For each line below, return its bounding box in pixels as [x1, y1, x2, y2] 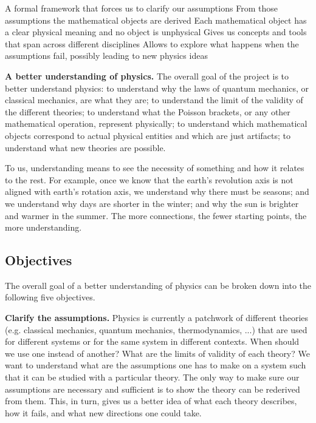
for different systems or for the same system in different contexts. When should [5, 335, 300, 348]
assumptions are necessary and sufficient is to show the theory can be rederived [5, 382, 300, 395]
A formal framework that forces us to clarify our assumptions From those [5, 2, 278, 14]
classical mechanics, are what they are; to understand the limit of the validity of [5, 93, 303, 106]
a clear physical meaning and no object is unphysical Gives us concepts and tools [5, 25, 307, 38]
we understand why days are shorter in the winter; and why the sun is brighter [5, 197, 299, 209]
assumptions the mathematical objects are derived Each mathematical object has [5, 13, 307, 26]
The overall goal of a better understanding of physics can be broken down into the [5, 279, 312, 291]
